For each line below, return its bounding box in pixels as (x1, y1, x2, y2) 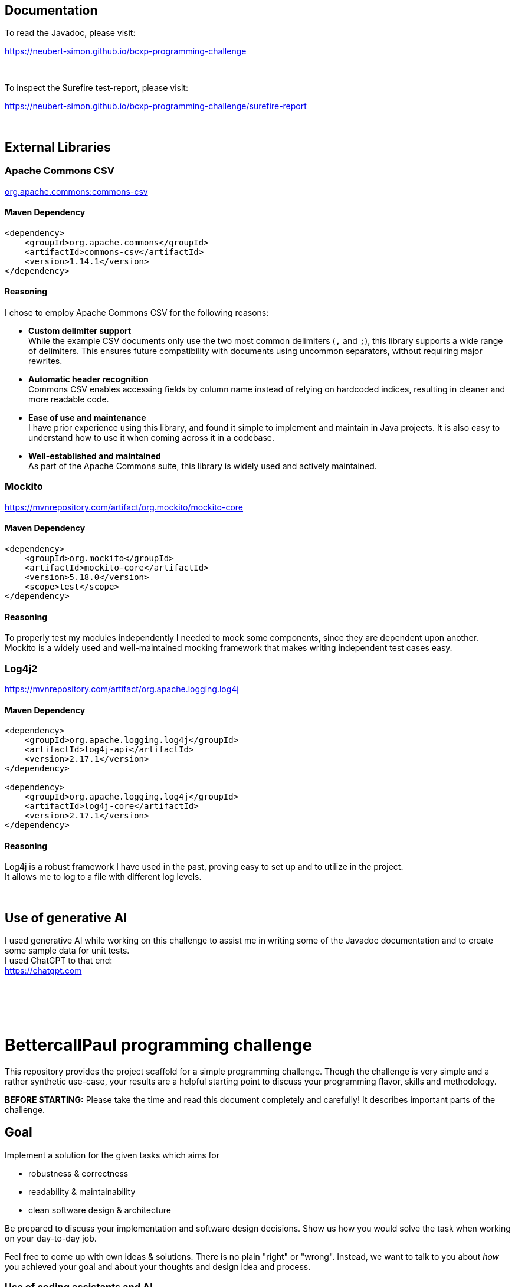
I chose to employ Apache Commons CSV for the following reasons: (5, 307, 269, 318)
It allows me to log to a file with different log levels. (5, 872, 202, 882)
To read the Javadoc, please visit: (5, 28, 136, 38)
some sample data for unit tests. (5, 945, 130, 956)
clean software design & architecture (28, 1204, 171, 1215)
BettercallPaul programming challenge (5, 1035, 313, 1056)
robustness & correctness (28, 1168, 129, 1178)
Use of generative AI (5, 910, 127, 925)
